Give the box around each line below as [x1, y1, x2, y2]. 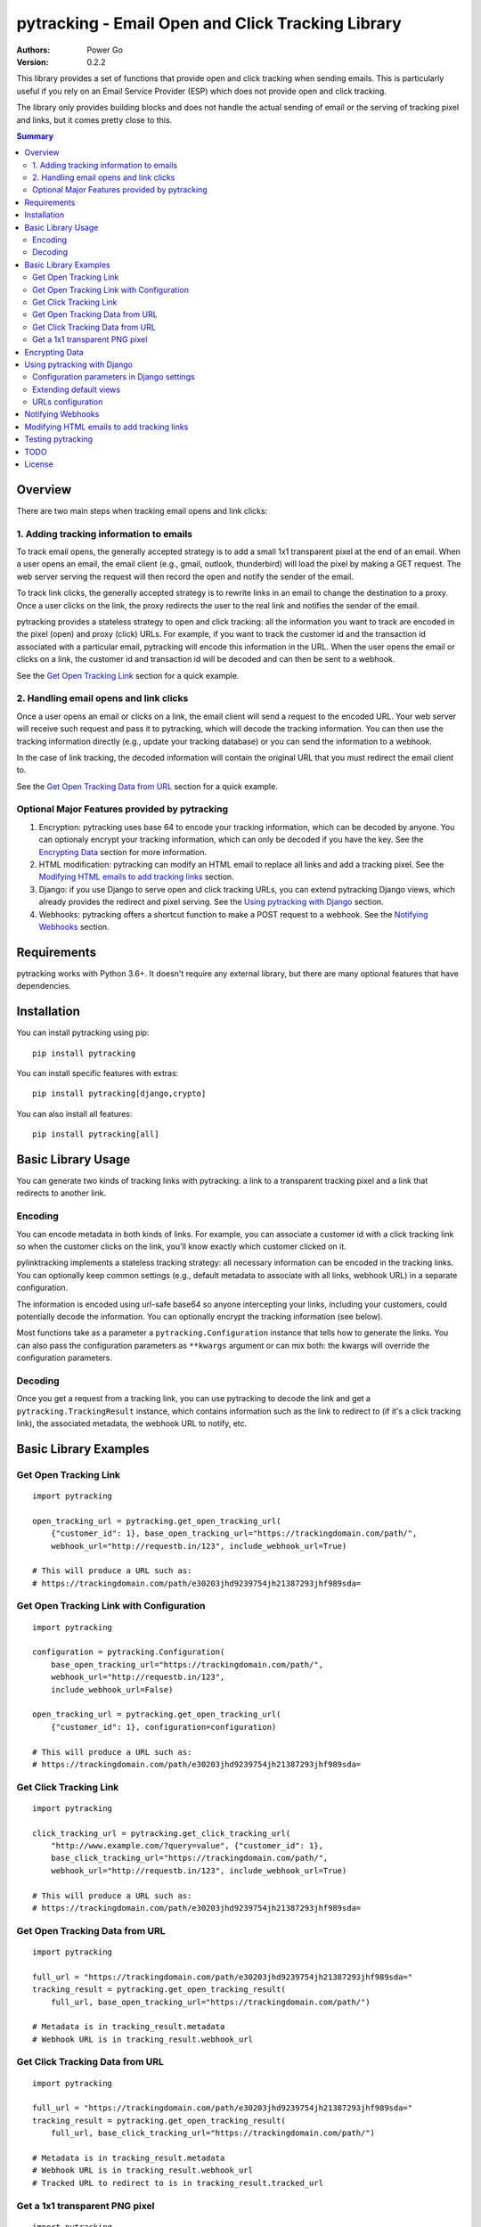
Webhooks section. [38, 921, 110, 932]
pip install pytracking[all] [32, 1130, 159, 1139]
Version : [16, 56, 49, 67]
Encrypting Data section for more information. [38, 846, 208, 857]
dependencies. [16, 981, 71, 991]
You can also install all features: [16, 1108, 133, 1119]
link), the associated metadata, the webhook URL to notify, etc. [16, 1418, 248, 1429]
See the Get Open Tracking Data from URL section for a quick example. [16, 780, 278, 792]
